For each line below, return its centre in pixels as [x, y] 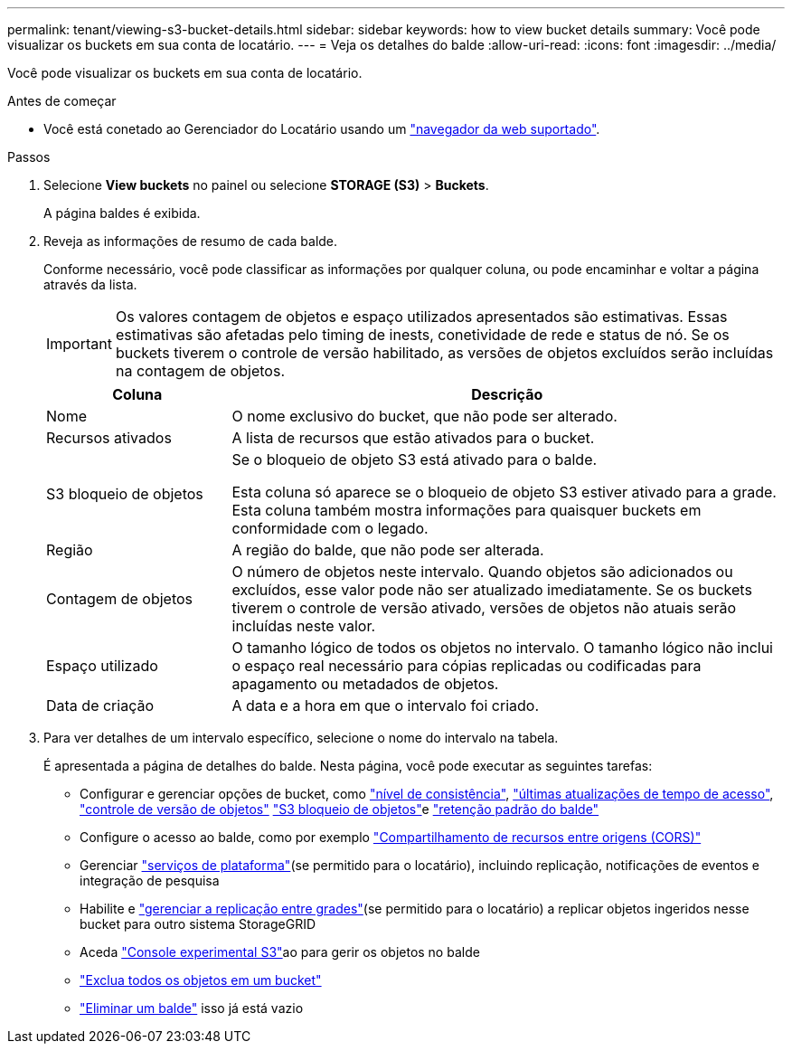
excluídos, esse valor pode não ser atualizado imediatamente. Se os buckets [492, 590]
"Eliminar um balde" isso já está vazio [192, 1008]
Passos [29, 157]
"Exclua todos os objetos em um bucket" [201, 980]
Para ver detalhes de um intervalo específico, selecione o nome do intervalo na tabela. [301, 738]
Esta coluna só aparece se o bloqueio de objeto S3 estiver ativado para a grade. [504, 492]
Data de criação [100, 705]
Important [79, 344]
